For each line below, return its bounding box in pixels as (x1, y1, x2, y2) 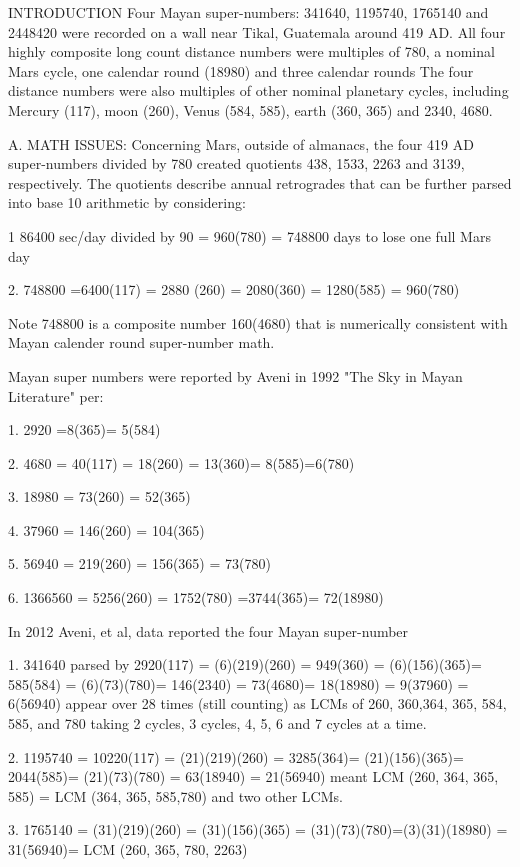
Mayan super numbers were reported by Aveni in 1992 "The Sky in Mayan (8, 365, 463, 386)
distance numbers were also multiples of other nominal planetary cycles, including (8, 80, 509, 101)
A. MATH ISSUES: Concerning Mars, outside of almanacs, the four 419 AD (8, 133, 474, 154)
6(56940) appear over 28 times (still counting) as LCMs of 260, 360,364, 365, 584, (8, 693, 507, 714)
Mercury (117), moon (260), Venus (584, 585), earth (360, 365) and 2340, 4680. (8, 99, 493, 120)
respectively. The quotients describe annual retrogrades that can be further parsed (8, 172, 512, 193)
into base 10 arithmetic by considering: (8, 192, 246, 213)
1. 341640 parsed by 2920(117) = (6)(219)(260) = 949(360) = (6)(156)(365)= (8, 654, 482, 675)
